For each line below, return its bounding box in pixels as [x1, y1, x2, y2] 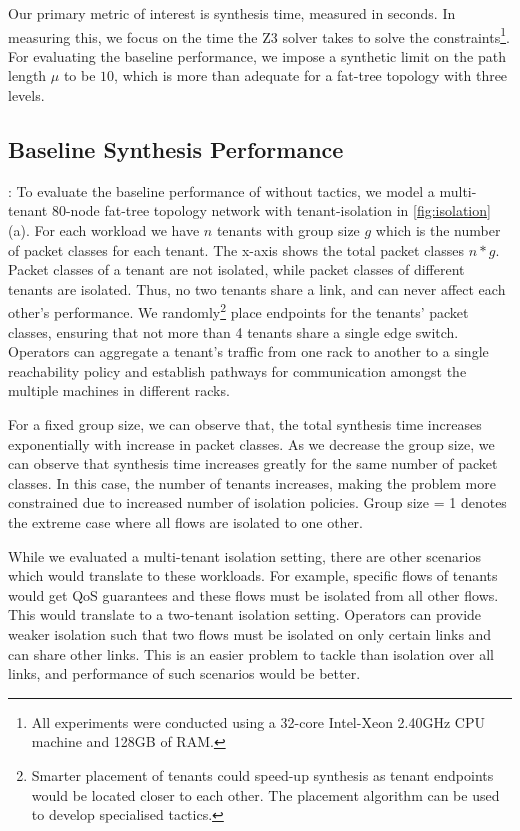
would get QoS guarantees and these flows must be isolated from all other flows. [8, 584, 499, 605]
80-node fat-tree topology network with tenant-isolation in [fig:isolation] [51, 200, 491, 221]
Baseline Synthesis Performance [8, 134, 344, 165]
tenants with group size [216, 220, 360, 241]
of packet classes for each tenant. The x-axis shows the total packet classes [8, 239, 465, 260]
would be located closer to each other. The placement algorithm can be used [31, 784, 500, 805]
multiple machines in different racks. [8, 380, 230, 401]
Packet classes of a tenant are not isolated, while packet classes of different [8, 259, 465, 280]
